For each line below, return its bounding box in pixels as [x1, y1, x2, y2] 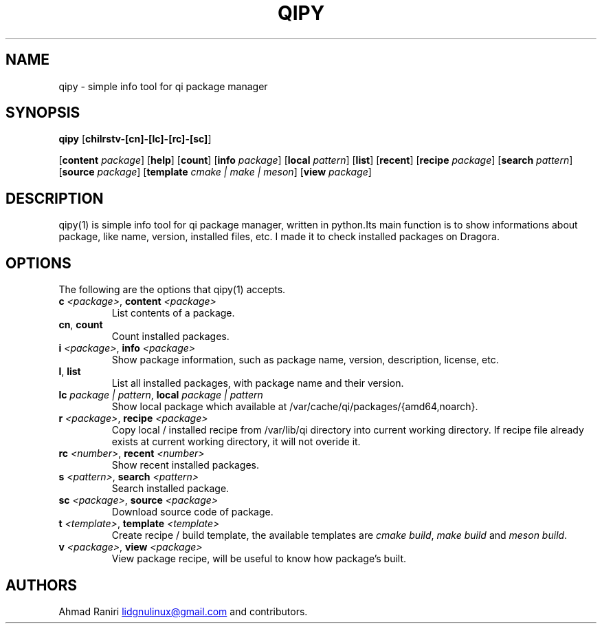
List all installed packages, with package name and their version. [111, 377, 404, 390]
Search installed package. [111, 482, 230, 495]
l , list [58, 365, 81, 378]
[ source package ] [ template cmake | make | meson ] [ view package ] [58, 166, 372, 178]
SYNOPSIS [5, 104, 80, 122]
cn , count [58, 319, 103, 331]
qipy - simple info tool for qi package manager [58, 80, 268, 92]
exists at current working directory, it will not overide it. [111, 436, 361, 448]
